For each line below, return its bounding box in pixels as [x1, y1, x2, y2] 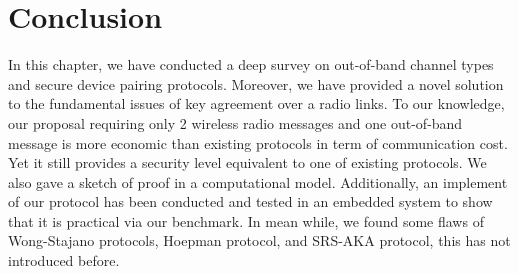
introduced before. [8, 250, 120, 271]
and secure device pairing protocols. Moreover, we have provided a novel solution [8, 73, 504, 94]
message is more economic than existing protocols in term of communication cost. [8, 132, 508, 153]
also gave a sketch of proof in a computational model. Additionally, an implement [8, 171, 508, 192]
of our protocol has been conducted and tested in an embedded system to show [8, 191, 493, 212]
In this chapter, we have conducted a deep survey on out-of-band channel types [8, 54, 494, 75]
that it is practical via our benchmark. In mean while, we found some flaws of [8, 210, 484, 231]
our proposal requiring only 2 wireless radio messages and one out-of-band [8, 112, 463, 133]
